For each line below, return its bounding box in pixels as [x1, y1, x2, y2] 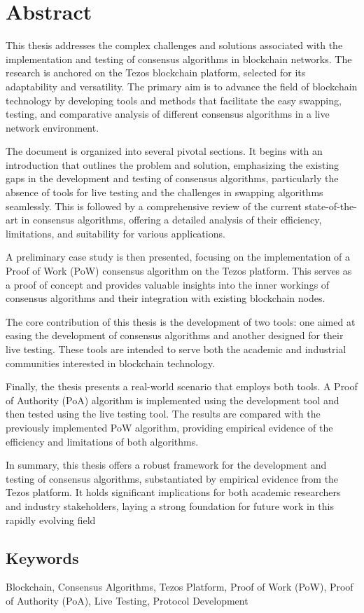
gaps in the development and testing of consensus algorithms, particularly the [6, 171, 339, 186]
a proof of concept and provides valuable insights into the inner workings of [6, 277, 330, 291]
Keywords [6, 546, 79, 568]
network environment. [6, 120, 99, 135]
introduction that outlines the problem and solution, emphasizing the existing [6, 157, 339, 172]
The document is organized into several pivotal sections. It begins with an [6, 144, 323, 158]
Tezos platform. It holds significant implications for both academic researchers [6, 485, 341, 500]
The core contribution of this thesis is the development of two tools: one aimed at [6, 314, 356, 329]
